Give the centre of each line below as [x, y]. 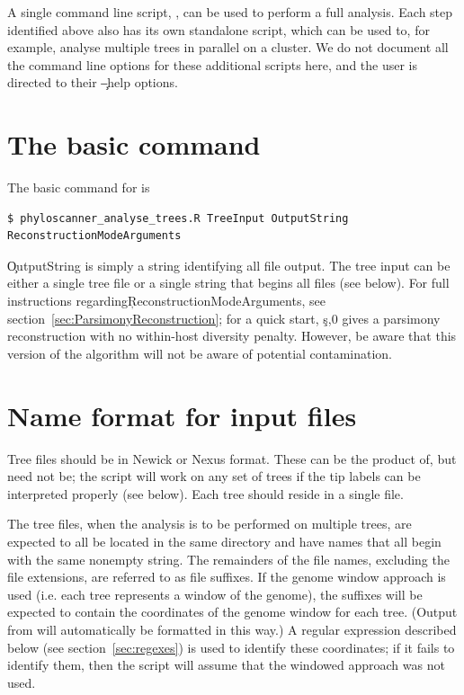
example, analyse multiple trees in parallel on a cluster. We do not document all [228, 47]
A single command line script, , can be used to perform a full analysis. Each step [230, 12]
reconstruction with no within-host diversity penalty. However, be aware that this [232, 336]
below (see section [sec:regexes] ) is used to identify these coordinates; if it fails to [231, 647]
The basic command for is [79, 187]
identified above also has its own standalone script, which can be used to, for [219, 29]
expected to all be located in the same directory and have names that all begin [224, 541]
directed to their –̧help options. [93, 82]
